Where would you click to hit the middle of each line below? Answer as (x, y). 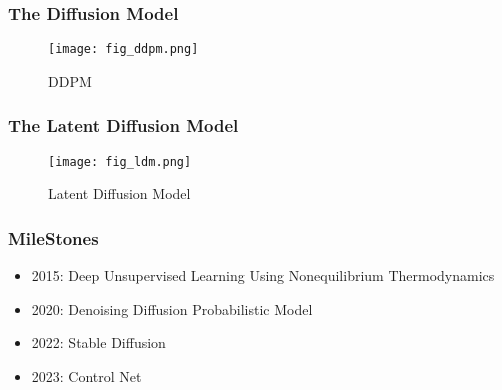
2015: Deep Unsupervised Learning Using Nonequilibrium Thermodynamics (263, 275)
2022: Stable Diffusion (98, 342)
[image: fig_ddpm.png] (123, 49)
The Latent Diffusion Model (123, 125)
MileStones (53, 237)
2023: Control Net (86, 375)
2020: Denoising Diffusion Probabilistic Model (172, 308)
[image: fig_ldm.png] (120, 161)
